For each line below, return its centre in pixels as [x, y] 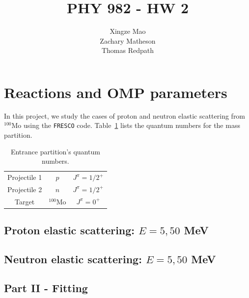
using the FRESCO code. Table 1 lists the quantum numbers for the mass [132, 125]
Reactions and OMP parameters [116, 92]
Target [25, 201]
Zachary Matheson [128, 40]
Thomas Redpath [128, 50]
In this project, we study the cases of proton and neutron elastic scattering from [125, 115]
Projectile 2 [25, 189]
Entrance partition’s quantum [55, 151]
